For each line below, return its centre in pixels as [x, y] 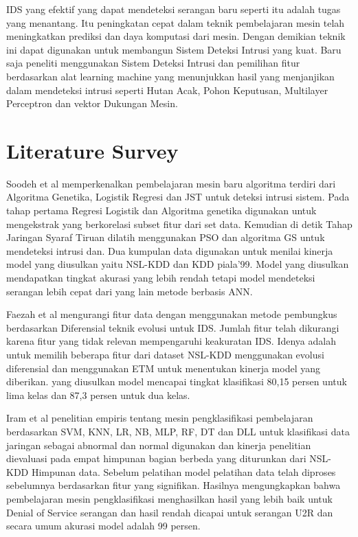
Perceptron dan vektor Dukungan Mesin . [92, 103]
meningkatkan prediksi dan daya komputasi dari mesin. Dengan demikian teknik [176, 36]
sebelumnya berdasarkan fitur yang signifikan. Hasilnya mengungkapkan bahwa [174, 485]
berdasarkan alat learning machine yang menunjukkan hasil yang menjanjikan [170, 76]
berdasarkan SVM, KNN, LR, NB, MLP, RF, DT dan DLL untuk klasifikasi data [178, 431]
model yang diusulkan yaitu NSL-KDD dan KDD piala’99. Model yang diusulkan [178, 264]
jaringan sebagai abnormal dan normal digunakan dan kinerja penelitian [159, 445]
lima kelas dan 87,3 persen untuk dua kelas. [98, 395]
